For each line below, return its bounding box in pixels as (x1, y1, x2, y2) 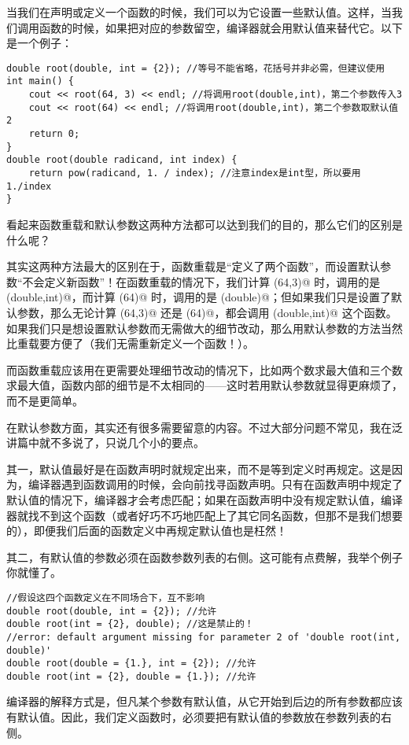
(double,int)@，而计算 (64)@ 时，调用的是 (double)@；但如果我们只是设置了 (6, 289, 391, 305)
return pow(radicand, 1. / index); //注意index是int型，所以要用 (28, 168, 361, 179)
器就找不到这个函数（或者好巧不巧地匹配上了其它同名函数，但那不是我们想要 (6, 507, 403, 523)
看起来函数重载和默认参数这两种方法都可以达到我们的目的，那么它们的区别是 (6, 216, 403, 232)
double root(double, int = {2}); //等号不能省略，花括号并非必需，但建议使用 (6, 62, 385, 74)
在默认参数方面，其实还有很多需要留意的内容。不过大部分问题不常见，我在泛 (6, 419, 403, 435)
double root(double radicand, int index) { (6, 154, 238, 166)
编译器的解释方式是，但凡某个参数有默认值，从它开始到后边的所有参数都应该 (6, 693, 403, 710)
